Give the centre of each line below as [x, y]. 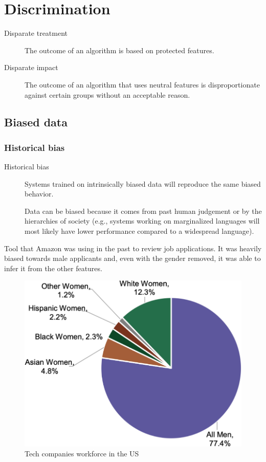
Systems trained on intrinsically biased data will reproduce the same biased [143, 183]
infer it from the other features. [53, 268]
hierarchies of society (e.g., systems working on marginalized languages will [142, 221]
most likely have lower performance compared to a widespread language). [139, 231]
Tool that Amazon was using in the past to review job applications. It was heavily [133, 248]
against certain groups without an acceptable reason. [107, 94]
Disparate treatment [36, 33]
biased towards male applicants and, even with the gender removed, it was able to [132, 258]
